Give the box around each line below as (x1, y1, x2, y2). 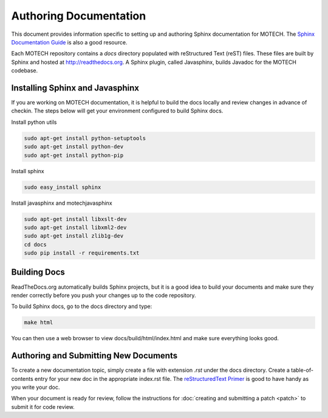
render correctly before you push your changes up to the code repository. (11, 292, 197, 299)
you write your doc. (11, 383, 60, 391)
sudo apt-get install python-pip (24, 152, 124, 159)
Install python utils (11, 118, 57, 126)
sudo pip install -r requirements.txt (24, 250, 140, 256)
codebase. (11, 67, 38, 74)
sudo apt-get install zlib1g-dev (24, 233, 124, 239)
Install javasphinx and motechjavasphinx (11, 199, 112, 207)
